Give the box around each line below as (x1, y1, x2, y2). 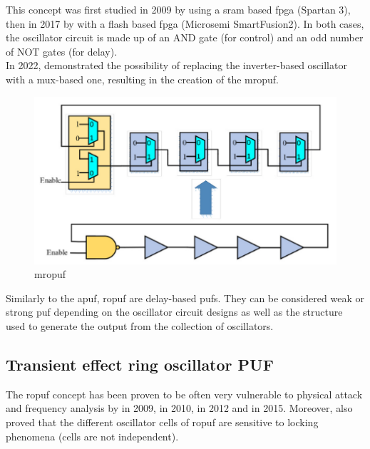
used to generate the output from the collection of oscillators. (6, 319, 274, 334)
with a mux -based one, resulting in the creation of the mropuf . (6, 71, 279, 86)
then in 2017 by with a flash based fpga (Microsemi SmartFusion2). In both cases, (6, 16, 364, 31)
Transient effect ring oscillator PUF (6, 353, 274, 376)
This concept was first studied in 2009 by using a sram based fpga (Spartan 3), (6, 2, 351, 16)
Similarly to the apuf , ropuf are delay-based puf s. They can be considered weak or (6, 290, 364, 305)
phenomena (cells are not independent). (6, 428, 179, 443)
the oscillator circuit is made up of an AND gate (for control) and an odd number (6, 30, 364, 45)
